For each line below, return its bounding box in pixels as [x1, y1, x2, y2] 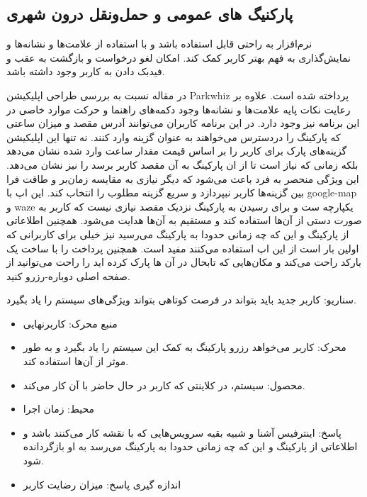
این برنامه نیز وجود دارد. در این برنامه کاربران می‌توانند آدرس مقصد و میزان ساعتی [6, 116, 360, 130]
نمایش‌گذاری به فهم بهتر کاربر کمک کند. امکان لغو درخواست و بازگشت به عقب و [6, 50, 351, 65]
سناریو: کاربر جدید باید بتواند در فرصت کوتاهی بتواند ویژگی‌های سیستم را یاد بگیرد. [6, 292, 356, 307]
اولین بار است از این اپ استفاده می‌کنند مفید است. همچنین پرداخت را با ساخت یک [6, 240, 359, 255]
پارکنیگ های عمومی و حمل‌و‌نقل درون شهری [6, 3, 293, 25]
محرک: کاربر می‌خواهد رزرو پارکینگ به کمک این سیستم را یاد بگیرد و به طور [23, 340, 346, 354]
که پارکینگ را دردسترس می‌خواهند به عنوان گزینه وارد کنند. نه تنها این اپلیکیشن [6, 129, 341, 144]
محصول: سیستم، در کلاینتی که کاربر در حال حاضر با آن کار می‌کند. [23, 377, 305, 392]
